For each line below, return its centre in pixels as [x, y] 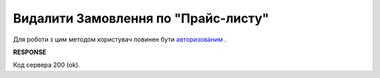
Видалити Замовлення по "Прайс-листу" [141, 18]
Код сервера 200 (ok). [46, 65]
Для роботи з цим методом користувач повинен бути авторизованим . [120, 39]
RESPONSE [30, 52]
